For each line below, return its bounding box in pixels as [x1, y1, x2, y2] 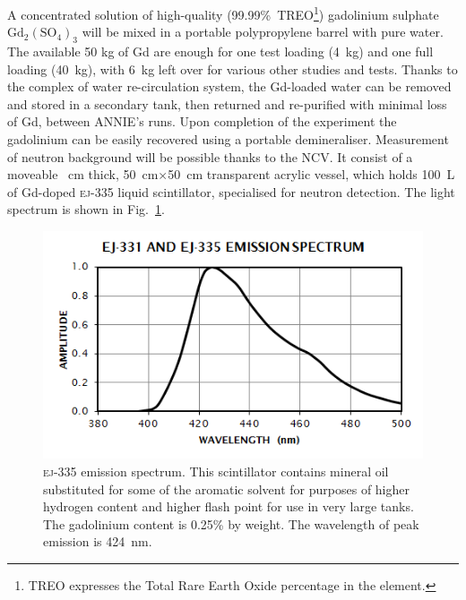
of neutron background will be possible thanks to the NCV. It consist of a [7, 147, 413, 166]
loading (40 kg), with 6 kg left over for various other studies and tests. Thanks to [7, 59, 458, 78]
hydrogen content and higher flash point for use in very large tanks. [43, 497, 414, 516]
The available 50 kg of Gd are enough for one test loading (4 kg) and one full [7, 42, 434, 61]
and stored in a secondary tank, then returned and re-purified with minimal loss [7, 94, 447, 113]
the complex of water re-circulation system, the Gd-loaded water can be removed [7, 77, 452, 96]
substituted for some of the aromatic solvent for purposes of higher [43, 479, 410, 498]
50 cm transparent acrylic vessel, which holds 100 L [168, 165, 455, 184]
